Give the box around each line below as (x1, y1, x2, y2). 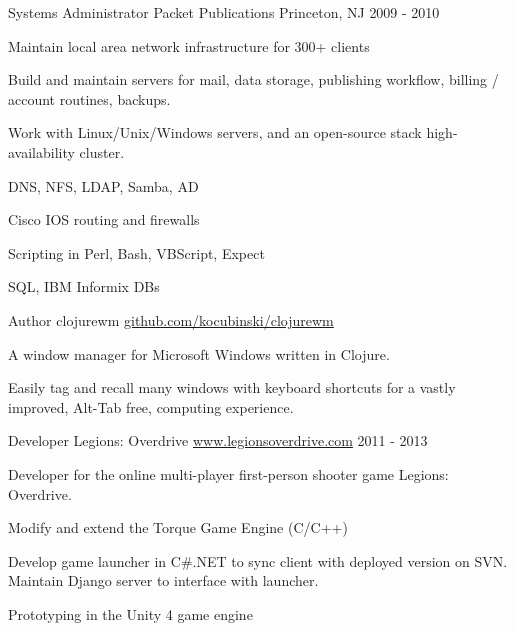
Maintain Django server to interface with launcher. (8, 570, 319, 591)
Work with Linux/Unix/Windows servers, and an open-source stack (8, 122, 422, 143)
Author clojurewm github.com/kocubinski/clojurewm (8, 309, 334, 330)
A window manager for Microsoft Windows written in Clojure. (8, 343, 390, 364)
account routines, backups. (8, 88, 171, 109)
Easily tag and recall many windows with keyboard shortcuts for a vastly (8, 377, 456, 398)
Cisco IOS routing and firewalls (8, 209, 200, 230)
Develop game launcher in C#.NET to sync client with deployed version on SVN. (8, 550, 508, 571)
